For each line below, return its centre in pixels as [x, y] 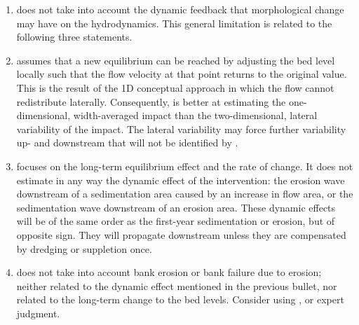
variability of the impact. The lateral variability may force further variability [181, 129]
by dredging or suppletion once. [84, 248]
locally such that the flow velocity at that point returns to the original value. [182, 74]
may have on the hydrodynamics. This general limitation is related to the [174, 23]
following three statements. [74, 37]
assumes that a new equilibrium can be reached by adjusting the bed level [176, 60]
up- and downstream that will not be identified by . [127, 143]
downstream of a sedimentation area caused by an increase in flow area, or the [185, 194]
